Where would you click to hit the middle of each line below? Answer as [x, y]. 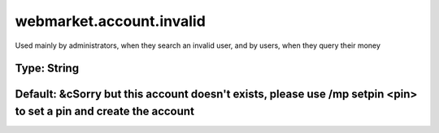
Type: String [47, 69]
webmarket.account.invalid [111, 21]
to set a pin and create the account [105, 111]
